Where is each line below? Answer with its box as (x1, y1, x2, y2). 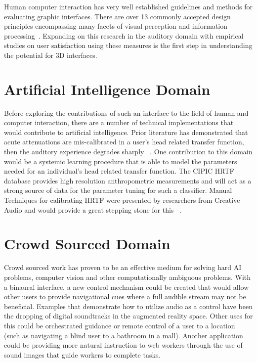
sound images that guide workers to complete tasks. (4, 349, 161, 360)
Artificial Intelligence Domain (4, 79, 211, 99)
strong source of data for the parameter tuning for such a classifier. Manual (4, 185, 232, 195)
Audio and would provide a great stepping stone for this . (4, 204, 181, 215)
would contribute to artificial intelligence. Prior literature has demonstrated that (4, 127, 248, 137)
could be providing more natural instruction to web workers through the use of (4, 340, 243, 350)
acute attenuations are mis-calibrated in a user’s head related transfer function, (4, 136, 244, 147)
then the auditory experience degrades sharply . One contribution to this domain (4, 146, 253, 157)
